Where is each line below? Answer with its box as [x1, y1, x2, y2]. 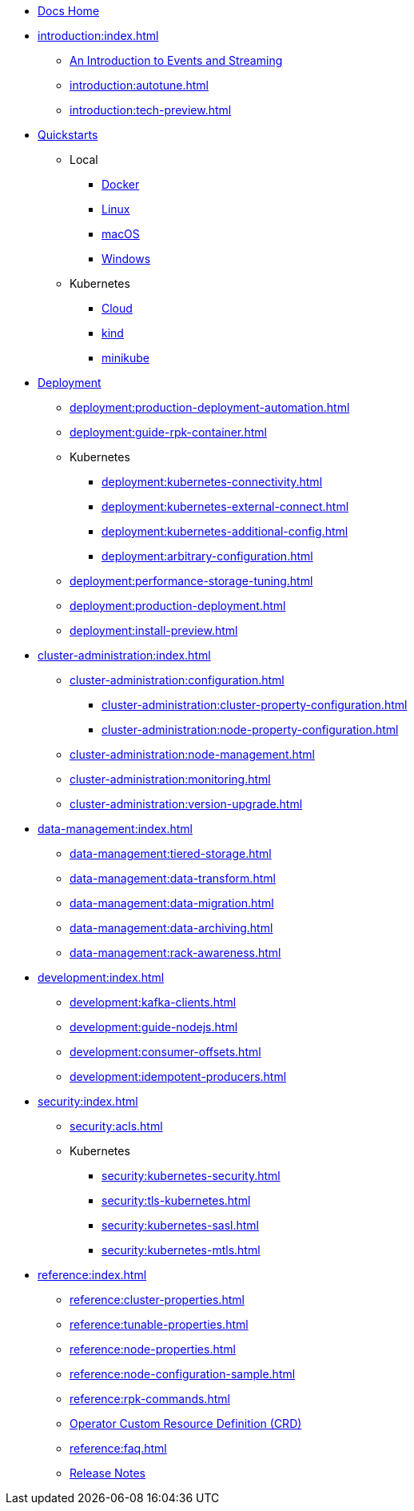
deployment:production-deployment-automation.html [70, 401, 350, 414]
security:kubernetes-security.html [102, 1169, 281, 1182]
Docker [102, 177, 140, 191]
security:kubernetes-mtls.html [102, 1243, 261, 1257]
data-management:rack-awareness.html [70, 946, 281, 959]
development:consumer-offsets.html [70, 1045, 261, 1058]
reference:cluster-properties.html [70, 1293, 245, 1306]
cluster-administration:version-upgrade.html [70, 797, 303, 811]
